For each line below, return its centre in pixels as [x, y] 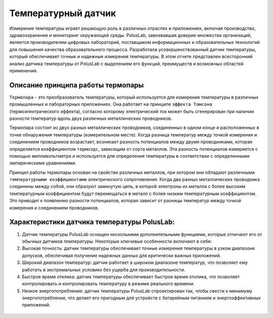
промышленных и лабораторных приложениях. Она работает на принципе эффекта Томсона [111, 104]
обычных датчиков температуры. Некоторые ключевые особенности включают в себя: [117, 241]
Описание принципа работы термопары [77, 85]
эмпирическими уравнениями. [43, 163]
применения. [24, 70]
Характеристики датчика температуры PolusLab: [92, 222]
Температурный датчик [63, 13]
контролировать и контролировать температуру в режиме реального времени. [108, 284]
